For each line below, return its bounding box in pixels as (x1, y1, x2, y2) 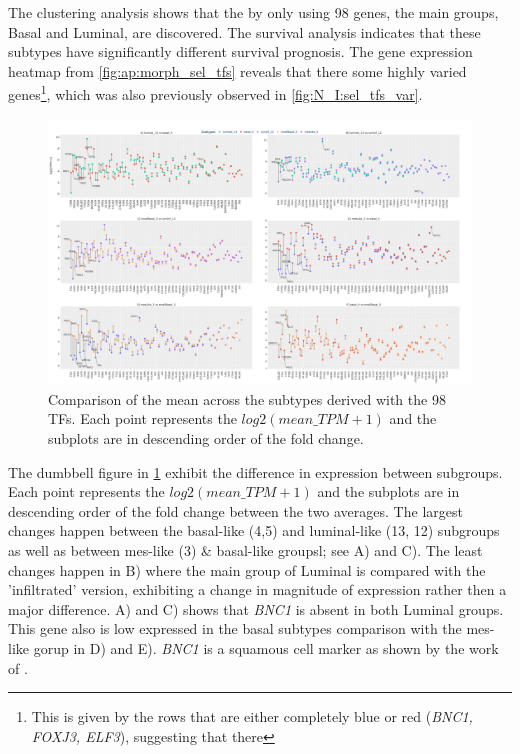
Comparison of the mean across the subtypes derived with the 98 (48, 388, 446, 409)
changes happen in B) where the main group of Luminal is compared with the (8, 559, 486, 580)
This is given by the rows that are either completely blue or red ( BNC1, (31, 706, 473, 727)
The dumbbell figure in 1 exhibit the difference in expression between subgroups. (8, 461, 503, 482)
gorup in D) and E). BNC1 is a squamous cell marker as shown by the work (33, 638, 499, 658)
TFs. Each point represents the (48, 408, 237, 429)
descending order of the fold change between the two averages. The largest (8, 500, 463, 521)
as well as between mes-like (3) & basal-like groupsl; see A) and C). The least (8, 540, 483, 561)
